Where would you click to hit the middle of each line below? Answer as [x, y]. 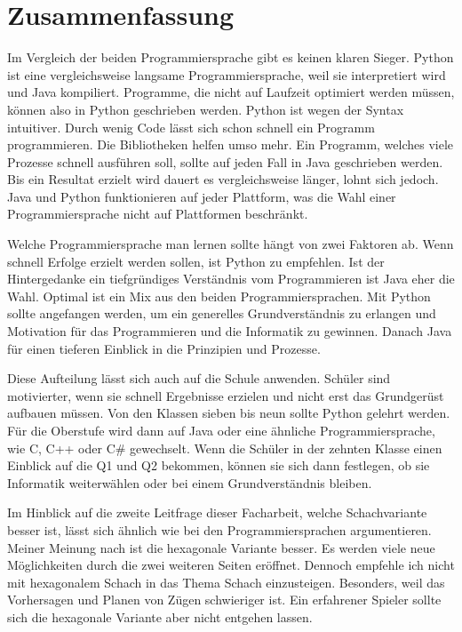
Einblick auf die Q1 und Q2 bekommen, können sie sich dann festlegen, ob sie [219, 465]
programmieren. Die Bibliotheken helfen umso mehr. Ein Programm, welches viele [231, 144]
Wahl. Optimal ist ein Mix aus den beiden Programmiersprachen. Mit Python [219, 296]
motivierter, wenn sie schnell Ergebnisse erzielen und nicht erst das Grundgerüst [226, 395]
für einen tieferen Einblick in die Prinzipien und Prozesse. [164, 348]
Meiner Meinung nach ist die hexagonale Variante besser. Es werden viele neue [221, 547]
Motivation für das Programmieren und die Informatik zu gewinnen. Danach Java [230, 331]
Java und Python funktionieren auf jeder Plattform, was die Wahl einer [202, 196]
